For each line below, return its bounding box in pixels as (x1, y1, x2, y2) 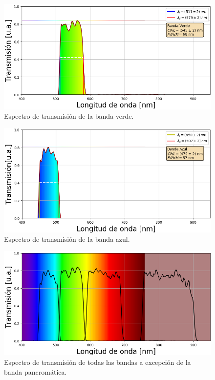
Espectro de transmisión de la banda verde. (4, 111, 134, 121)
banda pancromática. (4, 366, 67, 377)
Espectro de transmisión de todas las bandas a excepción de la (4, 357, 191, 367)
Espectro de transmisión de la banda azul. (4, 234, 130, 244)
